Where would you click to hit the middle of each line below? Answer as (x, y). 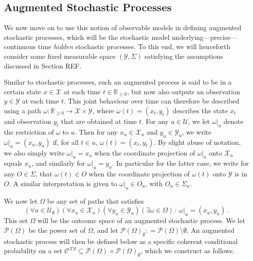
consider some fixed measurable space (60, 56)
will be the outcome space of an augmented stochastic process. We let (141, 220)
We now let (21, 200)
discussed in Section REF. (43, 65)
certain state (23, 91)
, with (154, 183)
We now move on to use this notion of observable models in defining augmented (123, 27)
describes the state (200, 110)
